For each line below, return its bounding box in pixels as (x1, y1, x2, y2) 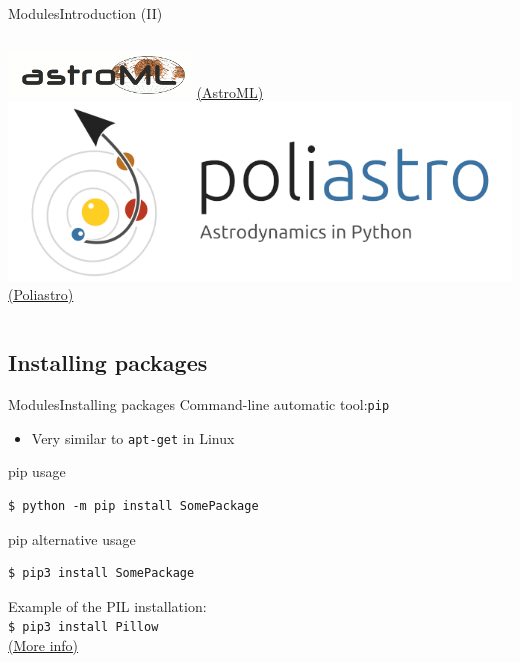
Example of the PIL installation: (8, 595, 207, 616)
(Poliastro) (8, 284, 74, 305)
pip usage (8, 461, 66, 482)
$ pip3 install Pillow (8, 620, 159, 635)
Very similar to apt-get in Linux (31, 427, 235, 448)
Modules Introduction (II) (8, 3, 163, 23)
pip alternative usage (8, 528, 136, 549)
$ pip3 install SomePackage (8, 566, 195, 581)
